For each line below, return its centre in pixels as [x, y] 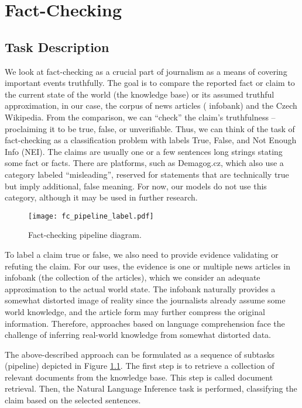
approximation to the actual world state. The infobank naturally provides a [140, 288]
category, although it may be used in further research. [101, 197]
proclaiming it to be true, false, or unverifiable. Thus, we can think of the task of [150, 128]
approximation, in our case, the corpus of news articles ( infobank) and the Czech [151, 106]
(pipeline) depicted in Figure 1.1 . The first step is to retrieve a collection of [140, 366]
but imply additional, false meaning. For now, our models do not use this [136, 186]
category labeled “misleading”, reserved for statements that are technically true [147, 174]
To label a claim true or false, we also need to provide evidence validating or [142, 254]
